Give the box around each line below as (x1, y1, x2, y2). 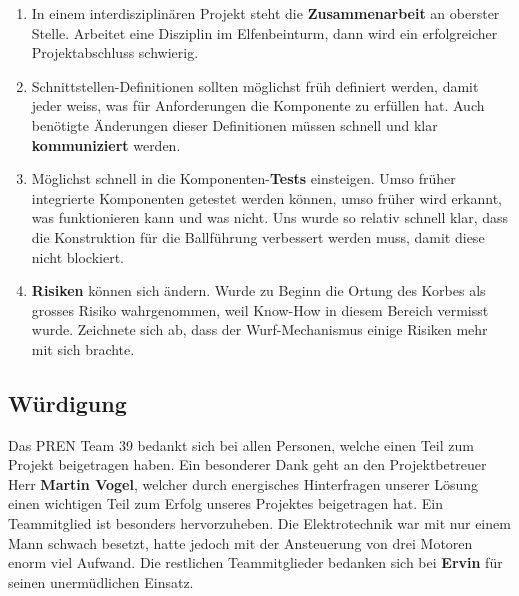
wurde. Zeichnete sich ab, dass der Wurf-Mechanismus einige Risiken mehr (31, 319, 488, 340)
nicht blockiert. (31, 246, 125, 267)
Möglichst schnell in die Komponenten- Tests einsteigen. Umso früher (31, 168, 456, 189)
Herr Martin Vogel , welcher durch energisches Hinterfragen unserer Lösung (8, 473, 479, 494)
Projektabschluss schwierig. (31, 42, 199, 63)
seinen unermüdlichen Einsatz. (8, 571, 194, 592)
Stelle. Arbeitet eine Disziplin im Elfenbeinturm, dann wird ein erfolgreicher (31, 22, 498, 43)
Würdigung (8, 387, 127, 418)
